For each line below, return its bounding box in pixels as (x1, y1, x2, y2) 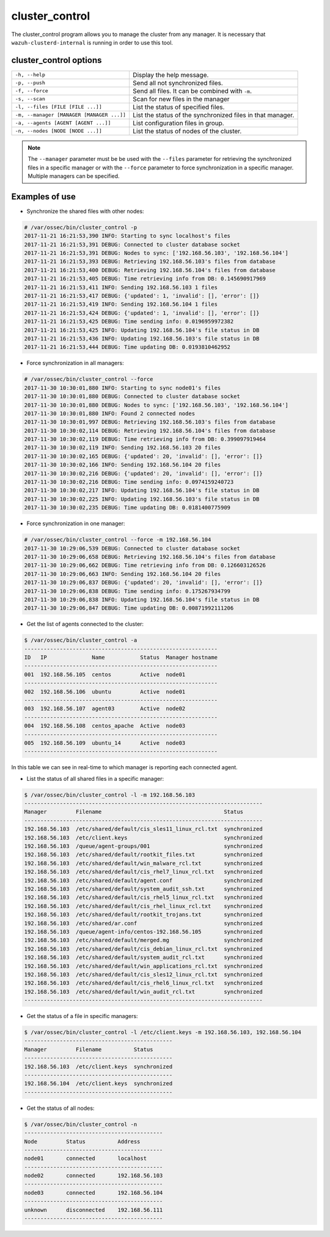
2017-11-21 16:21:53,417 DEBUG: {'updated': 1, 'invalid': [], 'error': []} (24, 292, 260, 300)
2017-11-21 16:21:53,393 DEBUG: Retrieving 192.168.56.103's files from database (24, 258, 276, 265)
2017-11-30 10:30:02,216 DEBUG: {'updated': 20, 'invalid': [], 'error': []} (24, 470, 263, 477)
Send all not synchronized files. (132, 78, 223, 87)
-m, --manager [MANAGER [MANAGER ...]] (15, 112, 127, 119)
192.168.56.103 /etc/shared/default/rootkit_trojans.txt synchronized (24, 911, 263, 918)
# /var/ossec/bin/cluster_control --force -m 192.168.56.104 (24, 536, 211, 544)
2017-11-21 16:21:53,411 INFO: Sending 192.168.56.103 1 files (24, 284, 218, 290)
